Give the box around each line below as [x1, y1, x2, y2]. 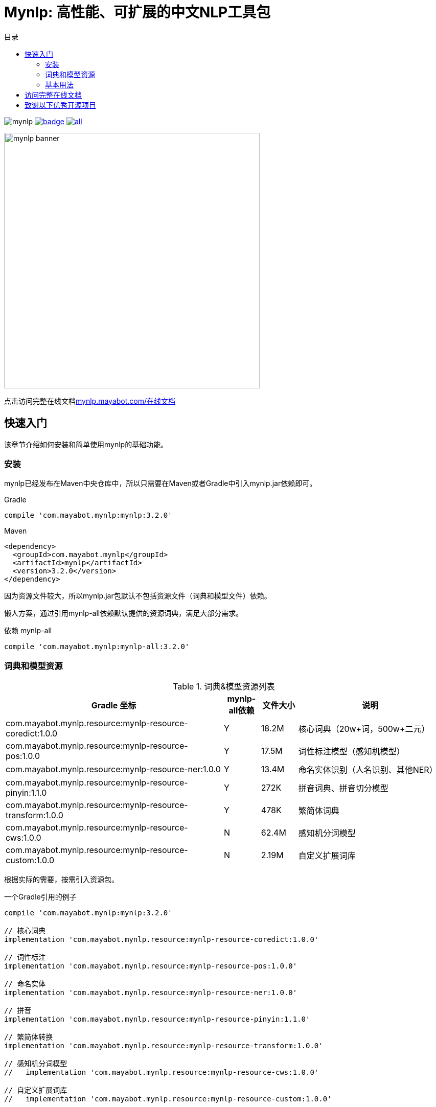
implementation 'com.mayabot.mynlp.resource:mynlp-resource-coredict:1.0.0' [4, 935, 319, 944]
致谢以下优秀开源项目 [25, 100, 96, 109]
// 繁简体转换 [4, 1033, 53, 1042]
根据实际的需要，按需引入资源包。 [4, 875, 119, 884]
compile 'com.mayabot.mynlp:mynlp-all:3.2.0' [4, 642, 190, 651]
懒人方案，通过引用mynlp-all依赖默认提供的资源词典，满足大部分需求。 [4, 609, 243, 618]
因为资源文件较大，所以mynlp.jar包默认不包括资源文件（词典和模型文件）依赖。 [4, 591, 271, 601]
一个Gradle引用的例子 [4, 892, 77, 902]
